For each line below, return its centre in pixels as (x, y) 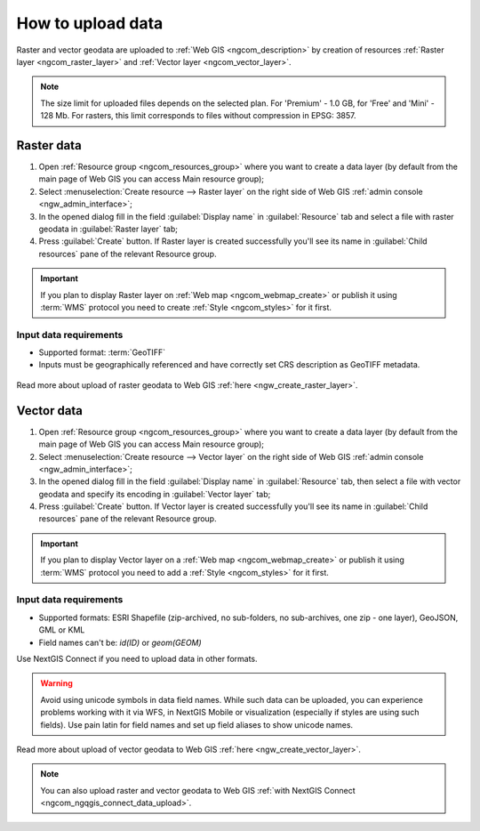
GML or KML (62, 630)
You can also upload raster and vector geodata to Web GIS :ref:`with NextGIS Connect (198, 790)
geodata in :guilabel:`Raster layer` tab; (108, 229)
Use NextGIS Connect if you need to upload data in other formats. (137, 658)
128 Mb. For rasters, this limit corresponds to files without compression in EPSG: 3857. (198, 116)
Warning (56, 683)
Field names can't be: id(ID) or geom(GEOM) (120, 642)
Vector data (50, 411)
